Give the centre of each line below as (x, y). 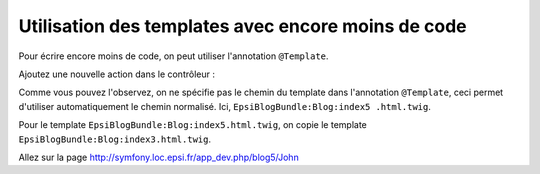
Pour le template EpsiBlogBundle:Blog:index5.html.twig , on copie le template (192, 125)
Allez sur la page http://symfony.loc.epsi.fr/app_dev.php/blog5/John (158, 157)
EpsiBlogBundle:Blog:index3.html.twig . (115, 139)
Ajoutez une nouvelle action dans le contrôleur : (116, 74)
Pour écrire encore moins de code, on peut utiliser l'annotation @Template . (173, 56)
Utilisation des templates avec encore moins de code (242, 26)
